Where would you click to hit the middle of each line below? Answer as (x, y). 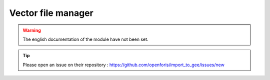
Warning (32, 30)
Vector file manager (51, 13)
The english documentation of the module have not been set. (85, 39)
